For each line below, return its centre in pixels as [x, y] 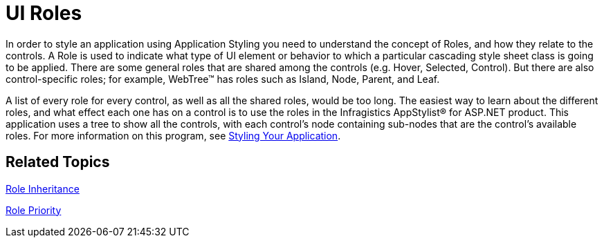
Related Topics [58, 162]
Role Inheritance [43, 188]
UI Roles [44, 13]
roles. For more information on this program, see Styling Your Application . [173, 135]
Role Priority [34, 210]
